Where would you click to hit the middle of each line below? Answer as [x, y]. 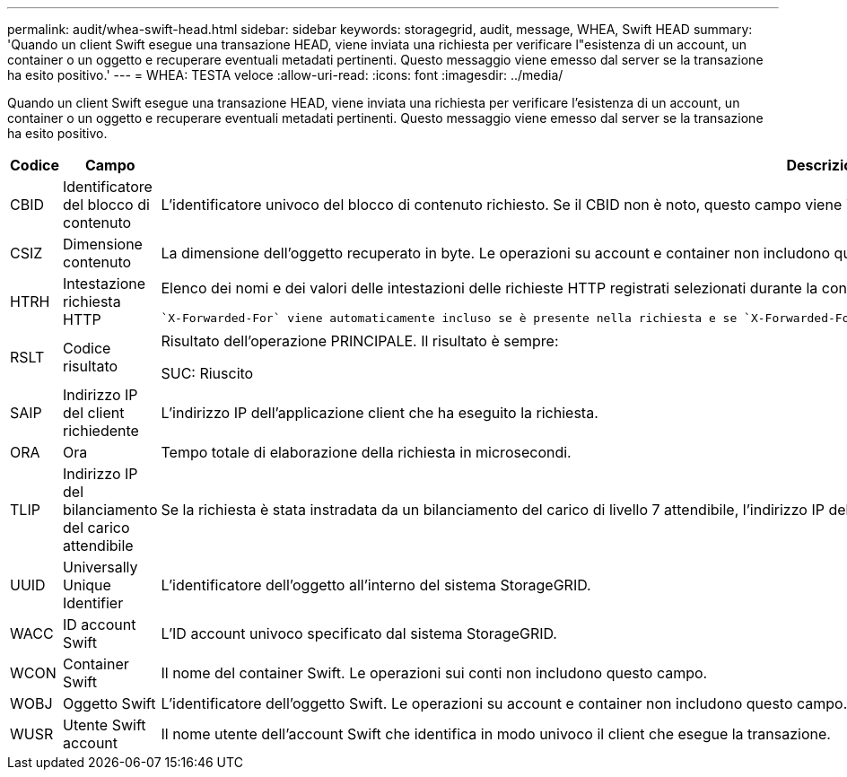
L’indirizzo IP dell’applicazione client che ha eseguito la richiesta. [380, 413]
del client [94, 413]
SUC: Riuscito [207, 373]
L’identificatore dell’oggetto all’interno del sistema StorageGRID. [376, 585]
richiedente [101, 431]
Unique [87, 585]
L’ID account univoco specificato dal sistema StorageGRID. [359, 633]
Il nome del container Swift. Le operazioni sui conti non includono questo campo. [434, 673]
